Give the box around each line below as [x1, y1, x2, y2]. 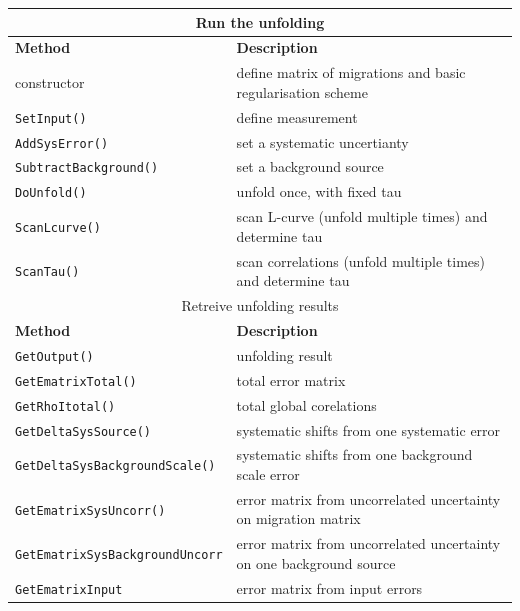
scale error [236, 464, 300, 485]
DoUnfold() [15, 186, 87, 201]
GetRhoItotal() [15, 399, 116, 414]
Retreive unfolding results [181, 295, 339, 316]
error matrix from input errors [236, 577, 423, 598]
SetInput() [15, 111, 87, 126]
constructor [15, 71, 85, 92]
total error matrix [236, 369, 346, 390]
